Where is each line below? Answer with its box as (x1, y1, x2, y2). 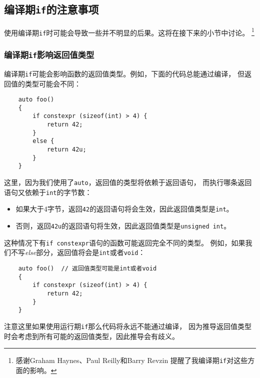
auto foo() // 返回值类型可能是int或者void (18, 264, 157, 272)
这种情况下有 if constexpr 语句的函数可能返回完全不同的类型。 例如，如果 (4, 237, 245, 247)
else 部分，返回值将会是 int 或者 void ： (25, 247, 145, 257)
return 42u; (46, 146, 86, 153)
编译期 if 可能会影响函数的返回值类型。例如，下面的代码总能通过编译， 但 (4, 68, 244, 78)
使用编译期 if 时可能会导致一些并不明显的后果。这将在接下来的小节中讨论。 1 (4, 25, 254, 37)
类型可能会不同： (24, 78, 81, 88)
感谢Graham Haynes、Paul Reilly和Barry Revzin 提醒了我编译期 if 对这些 (15, 355, 248, 365)
